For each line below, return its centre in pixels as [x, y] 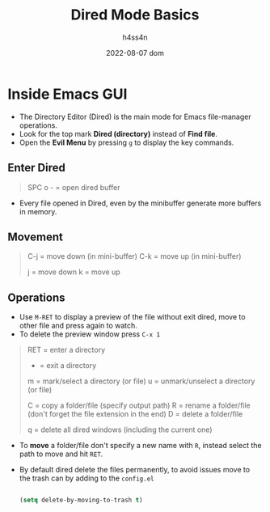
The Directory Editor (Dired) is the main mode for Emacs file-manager [135, 116]
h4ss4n [135, 37]
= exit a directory [68, 366]
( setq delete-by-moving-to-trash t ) [81, 500]
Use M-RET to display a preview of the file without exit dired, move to [132, 317]
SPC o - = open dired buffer [74, 187]
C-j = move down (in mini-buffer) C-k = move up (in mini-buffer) [134, 256]
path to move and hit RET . [61, 454]
